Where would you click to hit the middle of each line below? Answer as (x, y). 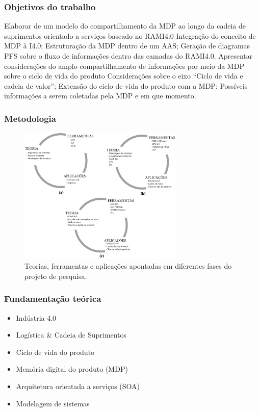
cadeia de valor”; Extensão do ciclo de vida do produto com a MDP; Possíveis (126, 85)
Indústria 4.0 (36, 317)
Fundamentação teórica (53, 299)
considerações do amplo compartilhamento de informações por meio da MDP (124, 66)
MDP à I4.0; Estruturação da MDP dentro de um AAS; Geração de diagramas (127, 46)
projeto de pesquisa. (56, 276)
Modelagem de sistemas (53, 403)
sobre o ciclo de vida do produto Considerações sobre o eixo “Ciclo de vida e (124, 76)
